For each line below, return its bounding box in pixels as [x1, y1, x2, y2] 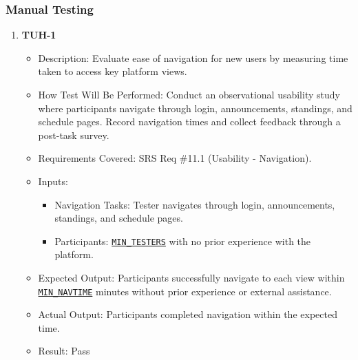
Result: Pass [38, 343, 90, 358]
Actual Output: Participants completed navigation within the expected [38, 307, 337, 321]
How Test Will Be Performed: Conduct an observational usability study [38, 87, 340, 101]
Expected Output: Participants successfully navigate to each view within [38, 271, 345, 284]
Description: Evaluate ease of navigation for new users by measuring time [38, 50, 348, 65]
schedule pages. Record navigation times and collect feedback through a [38, 114, 341, 129]
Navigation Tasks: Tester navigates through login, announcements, [54, 197, 335, 211]
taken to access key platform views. [38, 64, 187, 78]
